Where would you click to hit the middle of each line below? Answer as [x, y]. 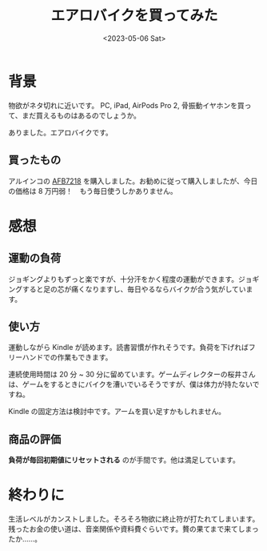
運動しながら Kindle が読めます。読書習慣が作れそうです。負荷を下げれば [129, 348]
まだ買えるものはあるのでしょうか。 [82, 115]
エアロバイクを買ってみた [134, 16]
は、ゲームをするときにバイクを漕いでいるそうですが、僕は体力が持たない [131, 384]
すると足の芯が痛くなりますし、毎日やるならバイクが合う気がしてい [134, 289]
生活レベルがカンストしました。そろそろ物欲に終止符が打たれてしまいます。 [134, 519]
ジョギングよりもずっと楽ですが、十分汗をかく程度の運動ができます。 [124, 279]
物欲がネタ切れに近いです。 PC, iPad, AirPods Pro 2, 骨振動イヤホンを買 [127, 105]
